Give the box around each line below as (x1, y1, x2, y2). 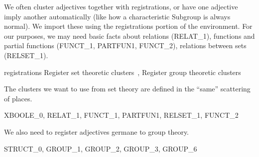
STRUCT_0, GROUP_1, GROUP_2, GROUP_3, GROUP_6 (4, 143, 197, 154)
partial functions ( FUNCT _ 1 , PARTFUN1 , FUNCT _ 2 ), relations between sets (4, 40, 247, 51)
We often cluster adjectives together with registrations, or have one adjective (4, 1, 238, 11)
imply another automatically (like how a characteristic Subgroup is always (4, 11, 231, 21)
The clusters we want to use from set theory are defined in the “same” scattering (4, 83, 251, 94)
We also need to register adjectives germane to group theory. (4, 126, 189, 137)
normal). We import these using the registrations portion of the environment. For (4, 21, 253, 31)
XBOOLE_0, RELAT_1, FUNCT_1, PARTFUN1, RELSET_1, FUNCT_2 (4, 110, 239, 120)
